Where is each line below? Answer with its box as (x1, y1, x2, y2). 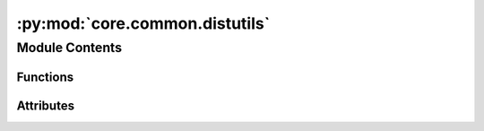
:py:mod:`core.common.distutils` (16, 13, 271, 33)
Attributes (16, 98, 75, 113)
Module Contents (16, 39, 123, 56)
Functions (16, 69, 74, 84)
